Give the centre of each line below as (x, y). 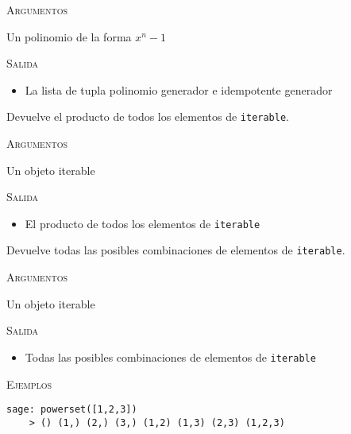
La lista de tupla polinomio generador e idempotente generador (179, 89)
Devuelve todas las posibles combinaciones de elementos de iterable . (176, 250)
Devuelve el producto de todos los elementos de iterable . (148, 116)
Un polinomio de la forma (69, 36)
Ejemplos (29, 384)
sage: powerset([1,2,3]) (72, 410)
